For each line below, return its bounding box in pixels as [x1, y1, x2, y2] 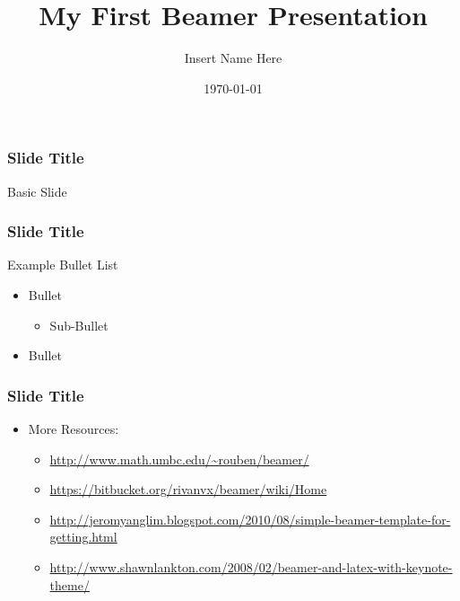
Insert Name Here [184, 49, 282, 67]
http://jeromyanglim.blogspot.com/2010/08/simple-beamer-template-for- [49, 509, 451, 528]
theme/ [49, 575, 90, 594]
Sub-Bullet [49, 315, 108, 334]
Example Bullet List [7, 255, 118, 274]
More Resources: [28, 420, 119, 438]
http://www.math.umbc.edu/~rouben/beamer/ [49, 449, 309, 468]
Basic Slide [7, 181, 67, 200]
